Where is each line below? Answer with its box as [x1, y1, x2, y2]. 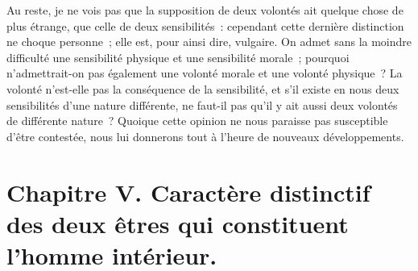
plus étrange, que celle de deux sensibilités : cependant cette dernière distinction [6, 17, 404, 34]
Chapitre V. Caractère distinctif [6, 175, 370, 208]
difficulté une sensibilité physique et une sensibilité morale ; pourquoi [6, 48, 350, 65]
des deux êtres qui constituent [6, 206, 349, 240]
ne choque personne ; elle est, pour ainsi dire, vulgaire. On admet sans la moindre [6, 33, 412, 50]
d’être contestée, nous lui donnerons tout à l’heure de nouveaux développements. [6, 127, 404, 144]
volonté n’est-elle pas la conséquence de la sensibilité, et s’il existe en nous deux [6, 80, 399, 97]
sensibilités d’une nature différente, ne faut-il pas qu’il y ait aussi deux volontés [6, 96, 398, 113]
